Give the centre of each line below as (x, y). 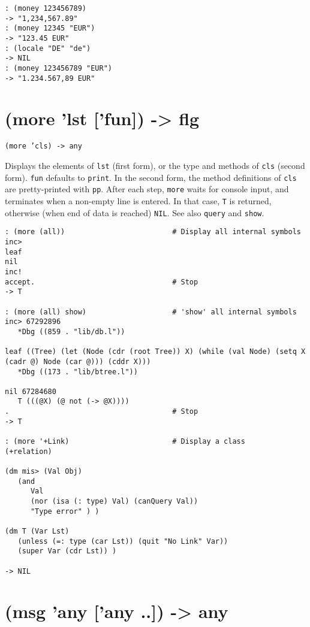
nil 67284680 (31, 391)
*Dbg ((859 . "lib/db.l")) (71, 331)
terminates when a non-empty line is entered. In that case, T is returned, (138, 201)
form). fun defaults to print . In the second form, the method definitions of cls (151, 177)
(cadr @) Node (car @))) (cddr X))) (78, 361)
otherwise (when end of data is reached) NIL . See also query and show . (135, 212)
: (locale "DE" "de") (48, 48)
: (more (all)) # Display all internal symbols (153, 232)
